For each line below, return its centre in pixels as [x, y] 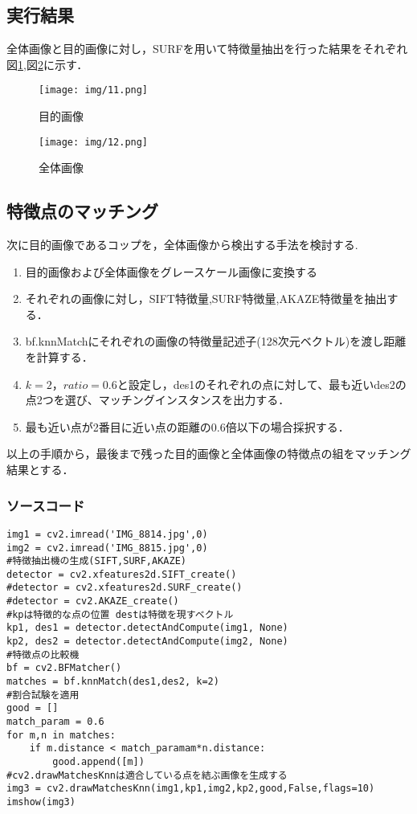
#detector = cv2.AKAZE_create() [93, 601]
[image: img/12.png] [94, 142]
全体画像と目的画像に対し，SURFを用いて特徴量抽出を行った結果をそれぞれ [207, 49]
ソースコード [46, 505]
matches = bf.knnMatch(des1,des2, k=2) [113, 682]
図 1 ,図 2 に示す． [47, 64]
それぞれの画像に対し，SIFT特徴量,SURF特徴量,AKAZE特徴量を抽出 [206, 299]
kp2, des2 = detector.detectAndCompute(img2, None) [147, 642]
